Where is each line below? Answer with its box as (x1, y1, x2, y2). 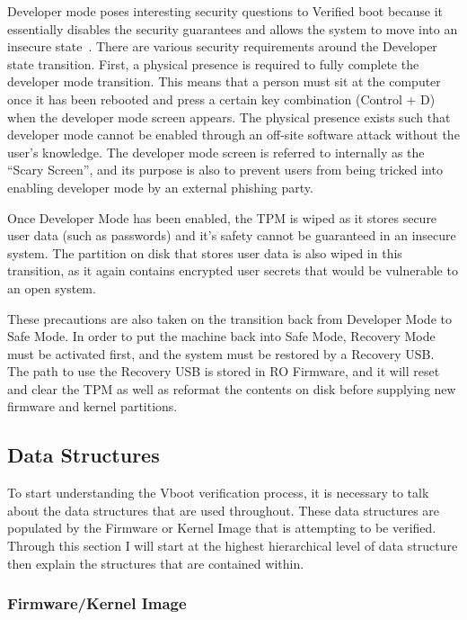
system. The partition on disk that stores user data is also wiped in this (7, 243, 402, 262)
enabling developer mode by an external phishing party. (7, 177, 313, 196)
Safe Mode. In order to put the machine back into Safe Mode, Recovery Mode (7, 327, 436, 346)
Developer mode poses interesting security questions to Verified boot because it (7, 2, 444, 20)
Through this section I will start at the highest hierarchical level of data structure (7, 536, 458, 555)
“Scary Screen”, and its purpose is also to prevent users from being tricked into (7, 160, 443, 179)
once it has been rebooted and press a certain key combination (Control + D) (7, 89, 436, 108)
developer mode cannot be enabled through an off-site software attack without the (7, 125, 460, 144)
